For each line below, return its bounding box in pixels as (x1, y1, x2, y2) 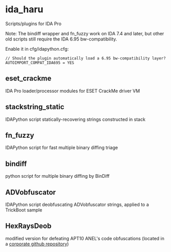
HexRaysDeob (5, 222, 52, 230)
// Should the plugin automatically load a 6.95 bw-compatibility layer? (5, 55, 166, 61)
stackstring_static (5, 102, 65, 111)
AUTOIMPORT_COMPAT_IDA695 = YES (5, 60, 74, 65)
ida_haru (5, 4, 44, 15)
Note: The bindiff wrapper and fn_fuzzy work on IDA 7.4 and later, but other (5, 30, 164, 36)
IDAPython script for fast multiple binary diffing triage (5, 144, 118, 151)
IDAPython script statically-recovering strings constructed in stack (5, 116, 146, 122)
